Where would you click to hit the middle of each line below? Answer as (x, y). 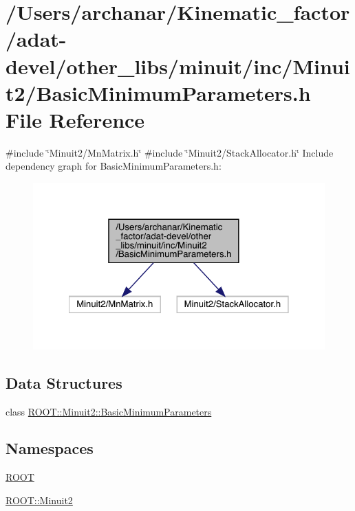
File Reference (75, 119)
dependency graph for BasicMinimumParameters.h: (114, 166)
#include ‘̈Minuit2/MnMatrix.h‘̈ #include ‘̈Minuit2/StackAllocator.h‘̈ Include (170, 152)
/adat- (36, 39)
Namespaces (50, 448)
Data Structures (64, 382)
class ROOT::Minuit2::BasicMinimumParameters (109, 411)
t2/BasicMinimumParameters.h (158, 92)
